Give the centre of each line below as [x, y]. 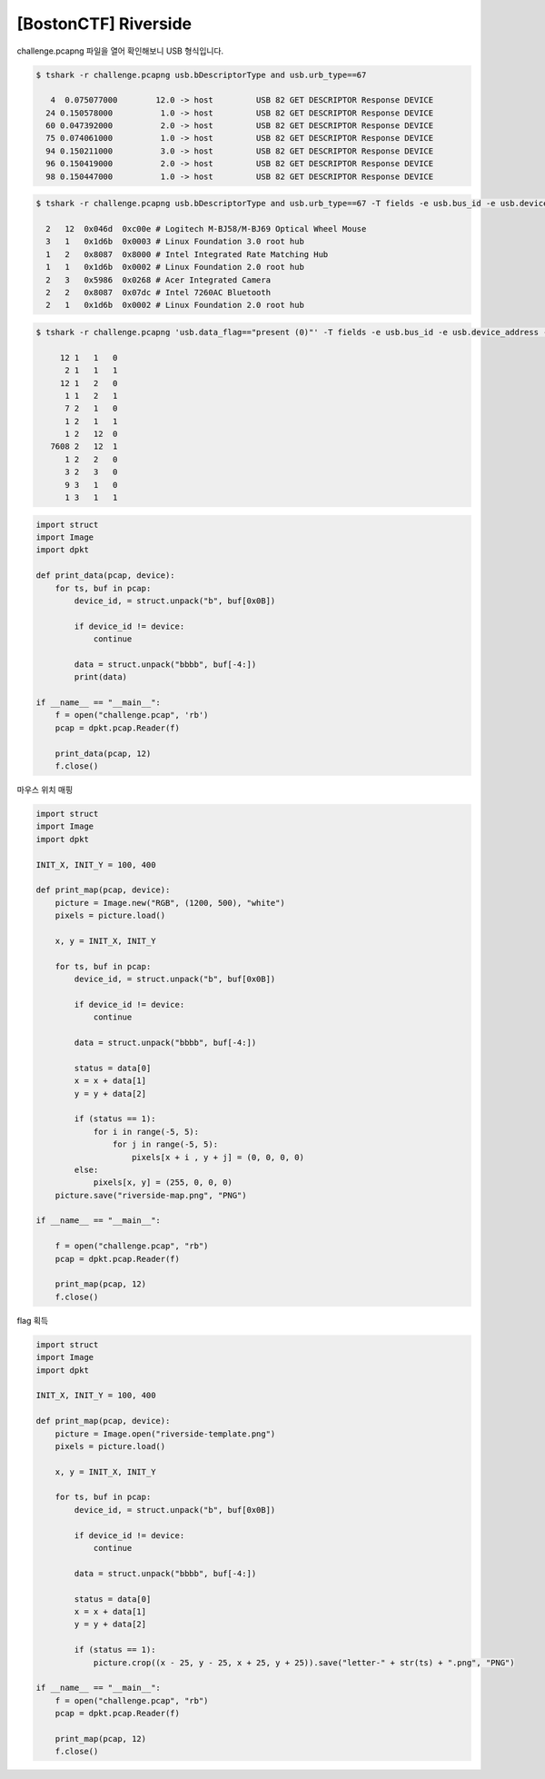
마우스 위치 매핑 [45, 790]
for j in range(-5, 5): [165, 1144]
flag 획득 [33, 1320]
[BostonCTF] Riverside [104, 24]
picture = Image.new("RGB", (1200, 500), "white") [170, 903]
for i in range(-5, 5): [146, 1132]
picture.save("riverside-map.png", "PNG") [151, 1195]
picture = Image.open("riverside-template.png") [165, 1434]
